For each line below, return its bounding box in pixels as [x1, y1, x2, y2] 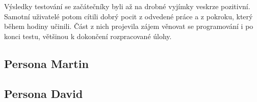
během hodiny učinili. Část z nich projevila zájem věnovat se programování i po [4, 21, 253, 31]
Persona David [4, 85, 83, 101]
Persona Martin [4, 55, 89, 71]
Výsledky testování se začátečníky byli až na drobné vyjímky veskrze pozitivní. [4, 1, 250, 11]
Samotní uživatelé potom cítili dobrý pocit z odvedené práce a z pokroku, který [4, 11, 253, 21]
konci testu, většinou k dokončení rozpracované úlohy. [4, 30, 172, 41]
